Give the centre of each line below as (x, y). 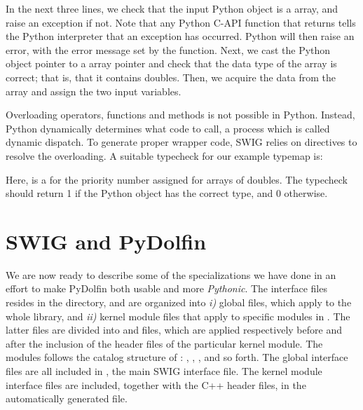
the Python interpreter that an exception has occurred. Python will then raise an (180, 36)
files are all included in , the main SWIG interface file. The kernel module (164, 371)
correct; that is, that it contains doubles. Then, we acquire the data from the (171, 77)
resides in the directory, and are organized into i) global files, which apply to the (179, 302)
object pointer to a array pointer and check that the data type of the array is (171, 63)
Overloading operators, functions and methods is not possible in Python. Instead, (180, 115)
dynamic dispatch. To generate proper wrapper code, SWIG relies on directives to (181, 142)
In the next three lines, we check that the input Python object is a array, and (172, 8)
